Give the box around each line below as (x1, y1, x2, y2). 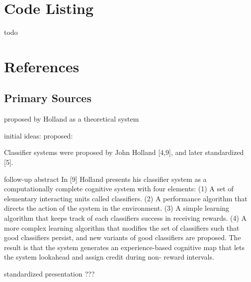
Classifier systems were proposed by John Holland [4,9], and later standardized (4, 147, 244, 157)
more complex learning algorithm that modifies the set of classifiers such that (4, 222, 240, 233)
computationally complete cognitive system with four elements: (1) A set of (4, 183, 234, 194)
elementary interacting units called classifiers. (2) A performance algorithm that (4, 193, 248, 203)
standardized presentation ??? (4, 269, 95, 279)
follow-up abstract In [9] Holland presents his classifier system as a (4, 173, 207, 184)
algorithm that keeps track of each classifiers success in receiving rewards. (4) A (4, 213, 247, 223)
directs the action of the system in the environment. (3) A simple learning (4, 203, 230, 213)
